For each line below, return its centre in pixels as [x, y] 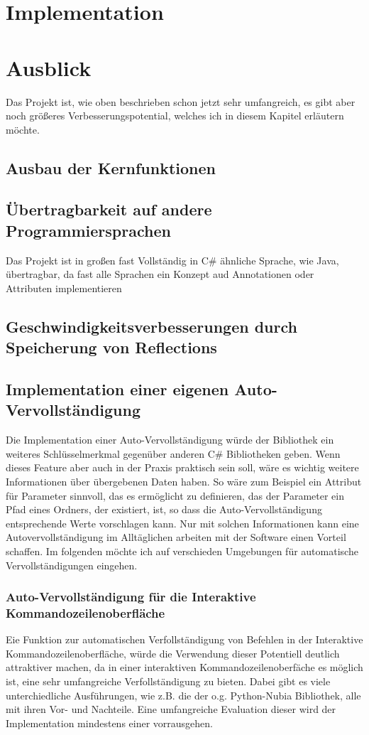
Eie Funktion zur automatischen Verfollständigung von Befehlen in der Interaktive [184, 639]
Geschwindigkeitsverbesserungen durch [152, 326]
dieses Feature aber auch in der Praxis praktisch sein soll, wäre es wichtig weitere [182, 467]
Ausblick [49, 67]
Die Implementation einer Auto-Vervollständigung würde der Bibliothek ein [170, 440]
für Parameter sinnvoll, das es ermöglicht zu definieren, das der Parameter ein [175, 495]
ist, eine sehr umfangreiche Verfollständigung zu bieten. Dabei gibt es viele [168, 681]
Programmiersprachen [88, 230]
